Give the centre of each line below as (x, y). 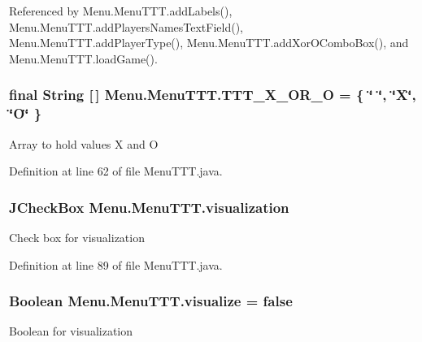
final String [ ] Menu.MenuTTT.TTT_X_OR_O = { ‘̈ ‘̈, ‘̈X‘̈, (213, 95)
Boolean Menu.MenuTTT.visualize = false (151, 301)
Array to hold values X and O (84, 143)
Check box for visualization (77, 237)
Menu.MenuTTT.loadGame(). (83, 58)
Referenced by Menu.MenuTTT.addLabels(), (121, 11)
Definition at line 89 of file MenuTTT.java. (116, 264)
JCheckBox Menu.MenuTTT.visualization (149, 207)
